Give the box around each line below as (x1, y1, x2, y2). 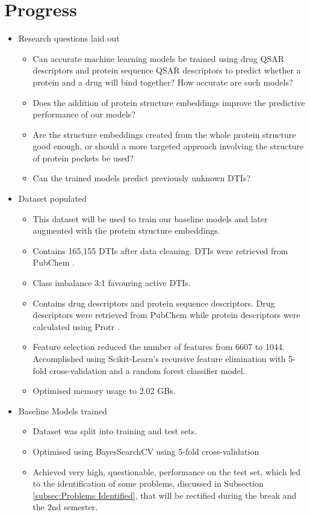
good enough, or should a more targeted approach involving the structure (33, 140, 304, 152)
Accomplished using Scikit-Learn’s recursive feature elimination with (33, 352, 286, 364)
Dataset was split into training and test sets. (33, 425, 197, 437)
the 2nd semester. (33, 501, 98, 513)
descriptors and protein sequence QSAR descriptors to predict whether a (33, 64, 301, 76)
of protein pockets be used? (33, 151, 134, 164)
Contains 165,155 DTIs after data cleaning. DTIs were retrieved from (33, 244, 288, 257)
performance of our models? (33, 108, 135, 120)
